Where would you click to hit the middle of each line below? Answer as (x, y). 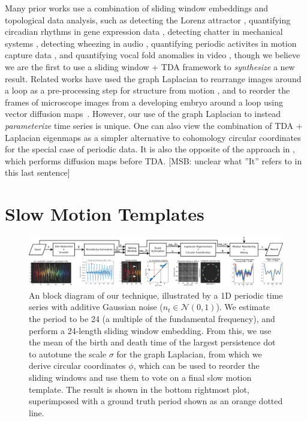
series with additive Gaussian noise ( (96, 307)
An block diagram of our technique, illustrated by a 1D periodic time (156, 295)
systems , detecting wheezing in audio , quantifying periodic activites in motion (151, 43)
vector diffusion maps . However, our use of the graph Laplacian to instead (143, 114)
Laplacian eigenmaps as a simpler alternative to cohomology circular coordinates (153, 137)
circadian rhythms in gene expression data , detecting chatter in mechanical (144, 31)
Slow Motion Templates (105, 214)
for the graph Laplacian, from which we (189, 354)
